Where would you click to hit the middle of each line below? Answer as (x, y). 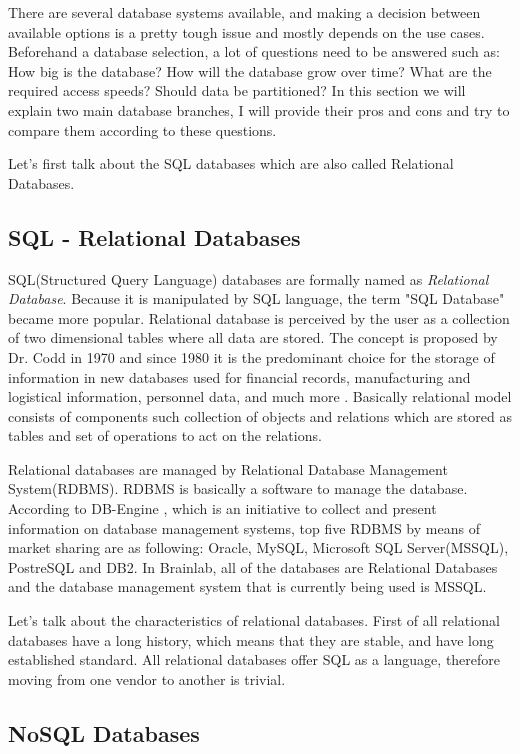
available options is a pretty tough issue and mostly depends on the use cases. (246, 31)
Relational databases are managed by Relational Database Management (228, 468)
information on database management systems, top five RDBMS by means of (244, 527)
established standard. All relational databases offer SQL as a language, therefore (254, 659)
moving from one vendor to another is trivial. (147, 678)
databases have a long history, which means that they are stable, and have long (251, 639)
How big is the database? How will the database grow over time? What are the (250, 70)
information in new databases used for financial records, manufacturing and (239, 376)
